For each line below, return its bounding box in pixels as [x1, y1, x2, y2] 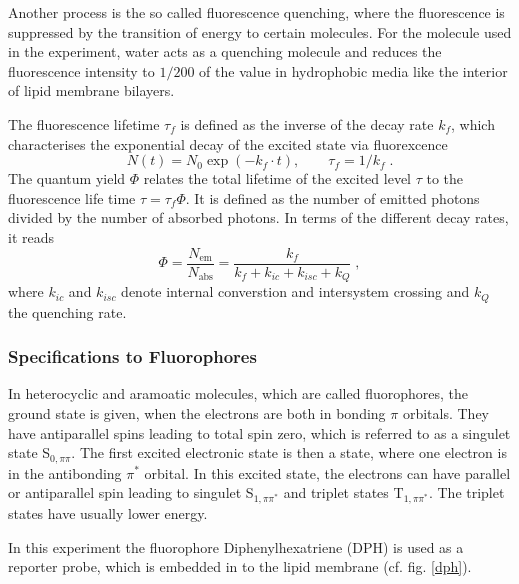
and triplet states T [283, 482, 404, 503]
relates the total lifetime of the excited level [143, 168, 411, 189]
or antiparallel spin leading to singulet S [8, 482, 254, 503]
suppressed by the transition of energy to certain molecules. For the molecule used [8, 21, 512, 42]
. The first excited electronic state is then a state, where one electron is [71, 442, 507, 463]
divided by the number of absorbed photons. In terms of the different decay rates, [8, 207, 509, 228]
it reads [8, 226, 55, 247]
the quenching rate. [8, 301, 127, 322]
